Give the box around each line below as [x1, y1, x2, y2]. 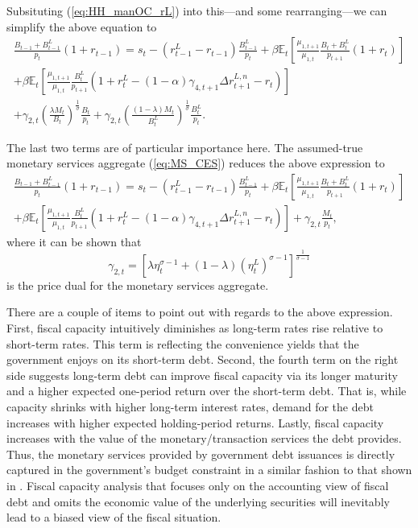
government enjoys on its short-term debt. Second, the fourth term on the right [6, 351, 399, 368]
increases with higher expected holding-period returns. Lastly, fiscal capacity [6, 414, 384, 431]
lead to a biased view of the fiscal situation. [6, 509, 221, 526]
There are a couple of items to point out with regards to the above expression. [6, 303, 393, 320]
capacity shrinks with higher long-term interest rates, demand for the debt [6, 398, 374, 415]
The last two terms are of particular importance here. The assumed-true [6, 138, 363, 155]
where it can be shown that [6, 233, 142, 250]
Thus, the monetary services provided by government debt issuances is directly [6, 445, 395, 462]
